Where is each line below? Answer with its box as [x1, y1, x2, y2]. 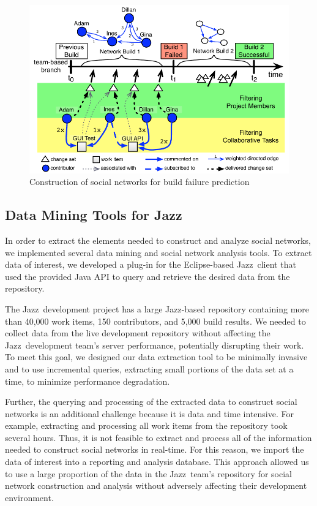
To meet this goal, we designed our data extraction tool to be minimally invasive [5, 350, 308, 363]
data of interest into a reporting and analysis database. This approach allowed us [5, 455, 309, 468]
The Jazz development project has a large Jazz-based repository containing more [5, 302, 309, 315]
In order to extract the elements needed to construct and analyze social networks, [5, 233, 311, 246]
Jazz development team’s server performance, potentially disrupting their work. [5, 338, 304, 351]
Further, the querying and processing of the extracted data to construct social [5, 395, 297, 408]
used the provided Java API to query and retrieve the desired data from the [5, 270, 290, 282]
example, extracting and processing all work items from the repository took [5, 419, 288, 432]
